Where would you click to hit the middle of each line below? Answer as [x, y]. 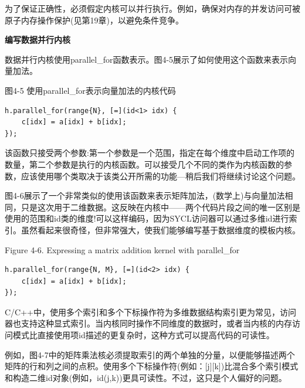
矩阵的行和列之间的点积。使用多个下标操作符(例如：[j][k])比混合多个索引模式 [152, 366]
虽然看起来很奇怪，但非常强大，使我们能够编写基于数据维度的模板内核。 [160, 229]
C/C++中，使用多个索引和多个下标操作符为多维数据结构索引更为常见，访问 [150, 312]
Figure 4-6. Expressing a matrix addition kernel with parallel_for [122, 249]
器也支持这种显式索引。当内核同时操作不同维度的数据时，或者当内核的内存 [148, 323]
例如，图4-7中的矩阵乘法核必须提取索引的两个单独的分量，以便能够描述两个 [150, 354]
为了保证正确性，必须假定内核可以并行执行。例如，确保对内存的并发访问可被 [152, 8]
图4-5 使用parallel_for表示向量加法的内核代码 [90, 90]
